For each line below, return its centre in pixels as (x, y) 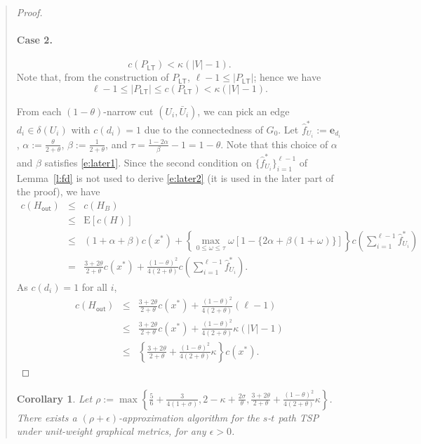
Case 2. (34, 40)
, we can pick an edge (243, 111)
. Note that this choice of (274, 144)
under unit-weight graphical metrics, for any (111, 431)
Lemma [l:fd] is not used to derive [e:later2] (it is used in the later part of (175, 177)
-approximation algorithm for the (189, 417)
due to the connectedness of (203, 129)
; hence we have (287, 77)
